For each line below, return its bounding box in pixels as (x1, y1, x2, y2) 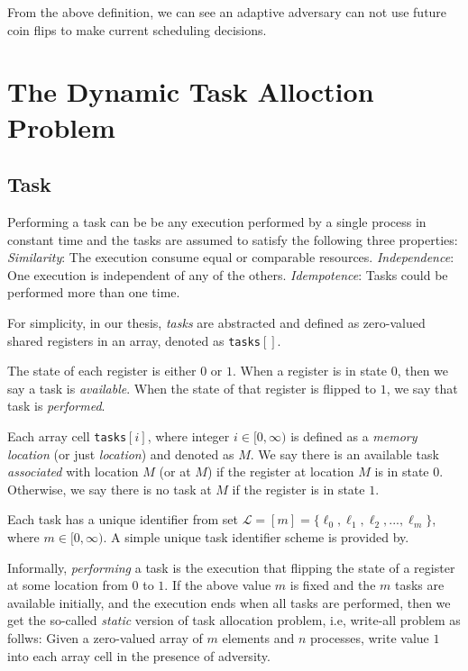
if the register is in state (232, 479, 365, 498)
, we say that (386, 378, 458, 397)
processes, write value (310, 628, 429, 647)
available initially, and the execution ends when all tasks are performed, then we (7, 593, 451, 612)
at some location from (7, 576, 128, 594)
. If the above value (164, 576, 271, 594)
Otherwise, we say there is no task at (7, 479, 212, 498)
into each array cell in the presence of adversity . (7, 646, 271, 665)
